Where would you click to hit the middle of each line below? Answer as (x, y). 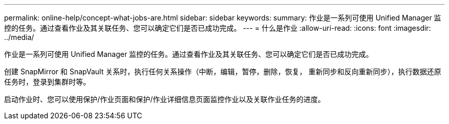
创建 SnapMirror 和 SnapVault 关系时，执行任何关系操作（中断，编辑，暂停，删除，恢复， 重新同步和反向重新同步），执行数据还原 (223, 71)
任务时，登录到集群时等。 (47, 82)
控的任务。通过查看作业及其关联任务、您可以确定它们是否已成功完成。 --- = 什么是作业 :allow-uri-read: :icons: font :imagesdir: (218, 28)
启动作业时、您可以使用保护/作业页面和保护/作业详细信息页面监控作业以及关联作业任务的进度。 (165, 99)
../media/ (19, 37)
